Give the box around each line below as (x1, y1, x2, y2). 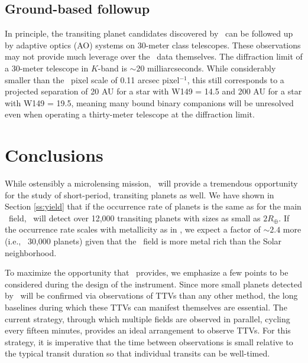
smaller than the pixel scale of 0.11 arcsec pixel (5, 73, 180, 86)
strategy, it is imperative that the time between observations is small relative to (5, 335, 293, 348)
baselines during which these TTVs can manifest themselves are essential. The (5, 301, 287, 313)
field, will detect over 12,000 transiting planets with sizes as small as (8, 211, 261, 224)
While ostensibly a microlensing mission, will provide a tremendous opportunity (5, 177, 298, 189)
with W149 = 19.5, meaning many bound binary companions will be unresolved (5, 96, 294, 109)
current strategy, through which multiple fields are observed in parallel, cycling (5, 312, 290, 325)
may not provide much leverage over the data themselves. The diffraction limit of (5, 50, 303, 63)
